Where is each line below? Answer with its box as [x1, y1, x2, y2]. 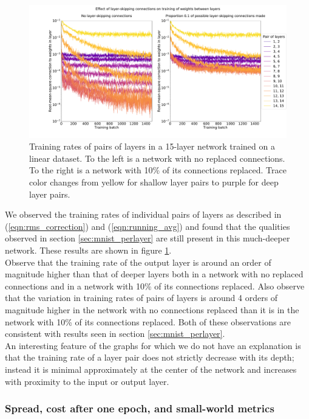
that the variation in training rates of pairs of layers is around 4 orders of [5, 291, 278, 304]
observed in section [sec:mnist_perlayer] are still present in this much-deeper [5, 232, 290, 244]
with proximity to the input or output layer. [5, 375, 169, 387]
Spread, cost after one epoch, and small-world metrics [5, 401, 274, 416]
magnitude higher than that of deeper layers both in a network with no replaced [5, 268, 304, 280]
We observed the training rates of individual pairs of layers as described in [5, 208, 282, 221]
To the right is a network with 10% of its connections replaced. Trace [29, 164, 287, 176]
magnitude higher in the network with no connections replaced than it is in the [5, 303, 299, 316]
